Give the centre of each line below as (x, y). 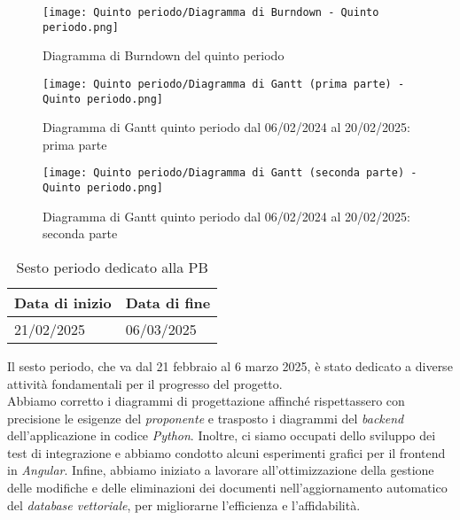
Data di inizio (63, 302)
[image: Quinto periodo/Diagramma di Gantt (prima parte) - (224, 84)
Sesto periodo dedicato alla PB (112, 267)
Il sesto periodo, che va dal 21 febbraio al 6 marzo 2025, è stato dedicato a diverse (230, 365)
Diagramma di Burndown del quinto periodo (164, 55)
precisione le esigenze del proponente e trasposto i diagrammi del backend (206, 418)
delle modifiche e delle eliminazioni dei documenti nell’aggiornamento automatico (227, 488)
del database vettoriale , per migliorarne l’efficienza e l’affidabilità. (184, 504)
